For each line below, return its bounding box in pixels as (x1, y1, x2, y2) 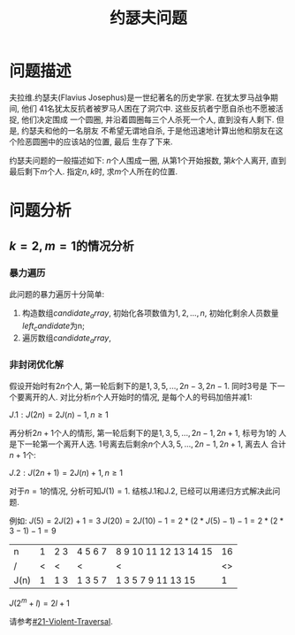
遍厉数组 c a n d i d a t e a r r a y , (21, 333, 112, 346)
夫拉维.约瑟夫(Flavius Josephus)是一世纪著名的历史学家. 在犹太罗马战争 (9, 92, 271, 103)
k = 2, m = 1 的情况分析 (9, 238, 134, 253)
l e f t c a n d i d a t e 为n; (21, 320, 86, 333)
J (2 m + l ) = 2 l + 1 (9, 596, 71, 608)
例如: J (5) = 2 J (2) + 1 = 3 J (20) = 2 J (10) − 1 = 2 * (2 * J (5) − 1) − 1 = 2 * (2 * (9, 515, 284, 526)
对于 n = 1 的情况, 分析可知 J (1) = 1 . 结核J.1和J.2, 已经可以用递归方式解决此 (9, 486, 273, 496)
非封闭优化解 (9, 359, 64, 371)
